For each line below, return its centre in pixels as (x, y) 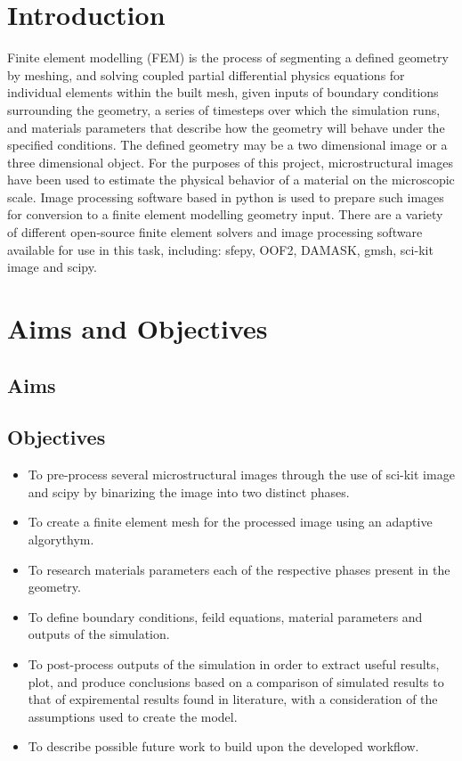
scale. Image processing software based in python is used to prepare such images (226, 196)
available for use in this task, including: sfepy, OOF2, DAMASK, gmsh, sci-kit (220, 249)
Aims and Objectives (138, 328)
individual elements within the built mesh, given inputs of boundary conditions (223, 92)
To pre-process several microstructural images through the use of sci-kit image (241, 475)
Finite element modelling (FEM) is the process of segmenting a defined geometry (228, 57)
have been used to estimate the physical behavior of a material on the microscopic (231, 180)
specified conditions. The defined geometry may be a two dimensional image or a (227, 145)
